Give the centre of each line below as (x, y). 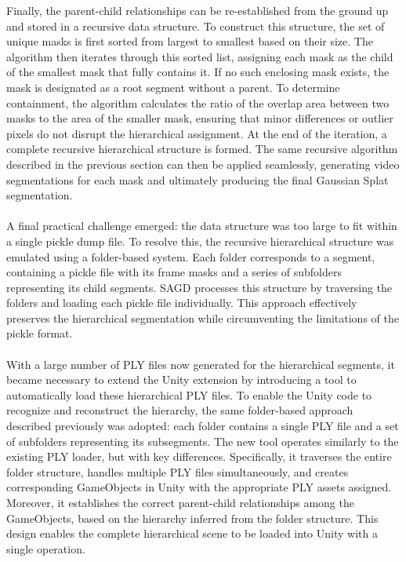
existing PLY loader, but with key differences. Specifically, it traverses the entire (199, 456)
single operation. (46, 548)
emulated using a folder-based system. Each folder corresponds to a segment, (191, 256)
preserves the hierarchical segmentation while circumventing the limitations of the (203, 317)
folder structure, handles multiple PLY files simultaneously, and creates (178, 471)
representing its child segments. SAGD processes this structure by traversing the (199, 287)
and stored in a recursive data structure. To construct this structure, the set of (196, 26)
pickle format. (40, 333)
